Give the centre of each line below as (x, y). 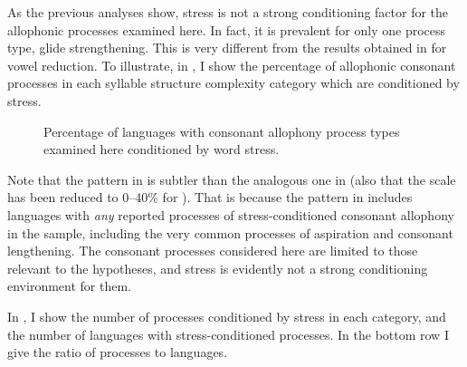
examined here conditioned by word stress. (162, 149)
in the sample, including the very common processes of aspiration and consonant (230, 232)
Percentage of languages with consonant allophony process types (222, 131)
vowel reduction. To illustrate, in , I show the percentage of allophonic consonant (232, 65)
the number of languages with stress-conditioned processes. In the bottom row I (228, 334)
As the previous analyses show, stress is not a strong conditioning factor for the (228, 12)
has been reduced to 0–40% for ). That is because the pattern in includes (210, 197)
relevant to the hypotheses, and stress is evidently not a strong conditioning (218, 268)
